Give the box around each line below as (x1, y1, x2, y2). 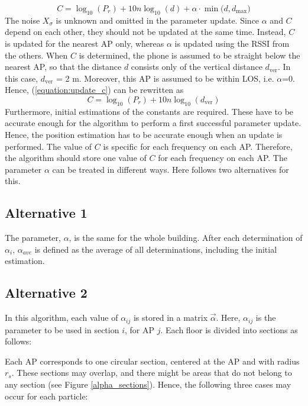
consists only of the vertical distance (131, 60, 262, 73)
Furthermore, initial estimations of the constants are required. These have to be (5, 105, 294, 117)
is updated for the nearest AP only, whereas (5, 37, 164, 49)
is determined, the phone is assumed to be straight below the (79, 49, 300, 61)
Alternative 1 (5, 204, 87, 222)
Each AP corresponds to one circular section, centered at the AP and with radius (5, 355, 300, 367)
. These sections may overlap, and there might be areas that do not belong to (11, 366, 292, 379)
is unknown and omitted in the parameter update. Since (56, 14, 260, 26)
